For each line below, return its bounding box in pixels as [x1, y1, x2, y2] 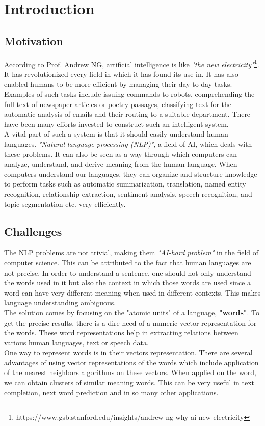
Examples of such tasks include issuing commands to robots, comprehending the [4, 89, 255, 99]
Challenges [4, 223, 62, 239]
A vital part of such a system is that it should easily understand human [4, 128, 228, 139]
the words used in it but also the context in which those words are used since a [4, 277, 251, 288]
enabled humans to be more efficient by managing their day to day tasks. [4, 78, 232, 89]
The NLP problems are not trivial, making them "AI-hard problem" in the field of [4, 247, 259, 258]
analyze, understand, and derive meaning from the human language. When [4, 158, 237, 169]
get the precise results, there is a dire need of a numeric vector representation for [4, 317, 257, 328]
